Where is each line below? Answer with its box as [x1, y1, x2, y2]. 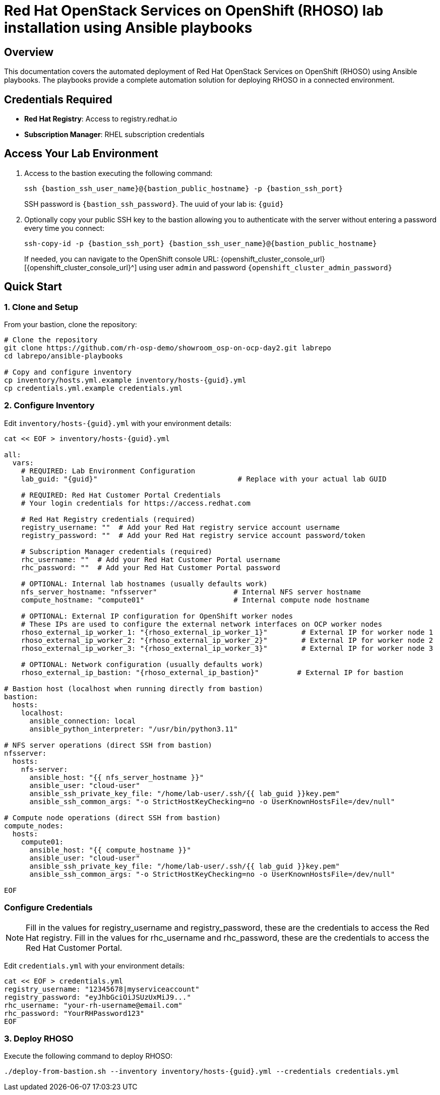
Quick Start [4, 280, 62, 293]
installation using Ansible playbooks [4, 19, 253, 36]
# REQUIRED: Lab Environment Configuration [21, 466, 196, 475]
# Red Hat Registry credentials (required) [21, 515, 196, 523]
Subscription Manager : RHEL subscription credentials [24, 130, 205, 139]
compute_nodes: [4, 821, 64, 830]
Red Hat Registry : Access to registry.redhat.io [24, 114, 177, 124]
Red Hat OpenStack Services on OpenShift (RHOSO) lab [4, 2, 384, 19]
